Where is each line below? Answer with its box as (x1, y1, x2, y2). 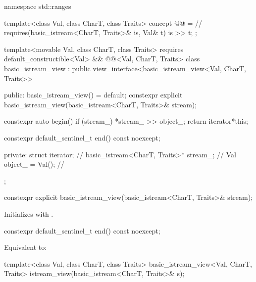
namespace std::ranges (4, 1, 71, 11)
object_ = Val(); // (4, 159, 64, 169)
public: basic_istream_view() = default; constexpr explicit (4, 90, 183, 100)
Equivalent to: (4, 242, 47, 252)
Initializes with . (4, 208, 53, 219)
